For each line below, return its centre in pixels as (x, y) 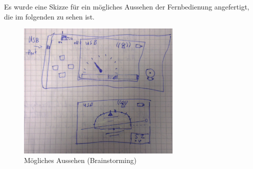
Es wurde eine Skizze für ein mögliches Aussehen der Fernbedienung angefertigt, (127, 6)
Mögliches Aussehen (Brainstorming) (80, 160)
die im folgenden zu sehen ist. (49, 16)
